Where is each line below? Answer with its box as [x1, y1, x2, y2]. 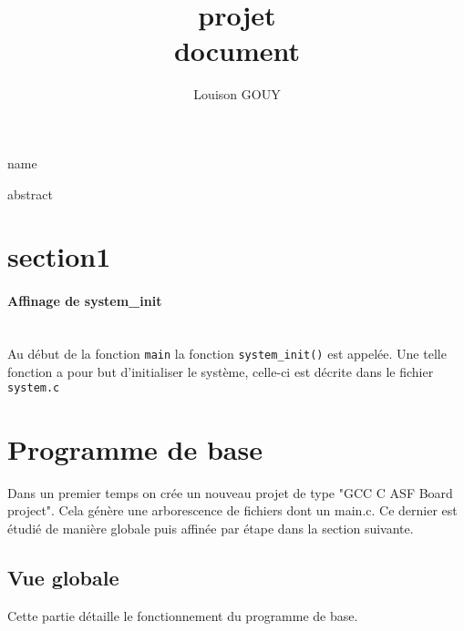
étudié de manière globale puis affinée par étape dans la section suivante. [7, 519, 414, 538]
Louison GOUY [193, 85, 281, 104]
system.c [7, 382, 60, 395]
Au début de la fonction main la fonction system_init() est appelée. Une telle [7, 343, 447, 362]
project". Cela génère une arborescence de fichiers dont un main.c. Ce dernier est [7, 501, 458, 520]
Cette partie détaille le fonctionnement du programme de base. [7, 606, 358, 625]
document [173, 32, 301, 69]
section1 [7, 238, 111, 275]
